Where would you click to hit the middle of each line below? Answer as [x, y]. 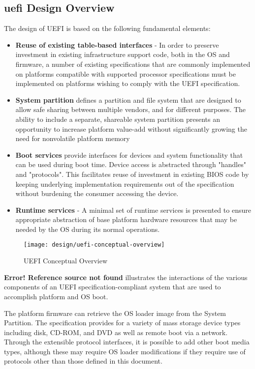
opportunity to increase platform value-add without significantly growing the [131, 128]
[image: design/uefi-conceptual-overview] [94, 245]
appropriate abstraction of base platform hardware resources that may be [126, 219]
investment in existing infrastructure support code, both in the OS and [123, 54]
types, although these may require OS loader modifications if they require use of [125, 351]
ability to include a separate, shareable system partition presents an [118, 119]
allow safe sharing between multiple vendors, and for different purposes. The [131, 109]
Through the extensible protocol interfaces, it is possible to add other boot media [127, 342]
